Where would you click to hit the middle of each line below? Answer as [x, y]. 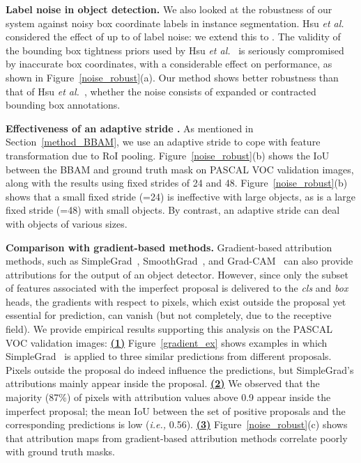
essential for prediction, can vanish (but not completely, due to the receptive [169, 315]
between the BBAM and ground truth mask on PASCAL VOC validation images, [180, 169]
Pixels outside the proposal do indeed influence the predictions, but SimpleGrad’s [180, 369]
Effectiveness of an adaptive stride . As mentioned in [130, 128]
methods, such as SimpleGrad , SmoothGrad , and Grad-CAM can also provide [179, 261]
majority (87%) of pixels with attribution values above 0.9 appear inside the [168, 397]
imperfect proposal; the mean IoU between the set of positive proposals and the [176, 410]
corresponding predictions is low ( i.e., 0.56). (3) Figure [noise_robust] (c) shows [177, 424]
